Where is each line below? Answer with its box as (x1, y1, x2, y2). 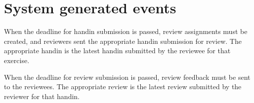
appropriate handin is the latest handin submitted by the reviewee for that (4, 45, 231, 56)
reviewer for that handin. (4, 91, 80, 101)
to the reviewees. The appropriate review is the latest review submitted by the (4, 81, 242, 92)
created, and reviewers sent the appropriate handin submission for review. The (4, 35, 242, 46)
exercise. (4, 55, 30, 65)
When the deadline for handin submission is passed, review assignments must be (4, 26, 248, 36)
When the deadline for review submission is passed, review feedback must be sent (4, 71, 251, 82)
